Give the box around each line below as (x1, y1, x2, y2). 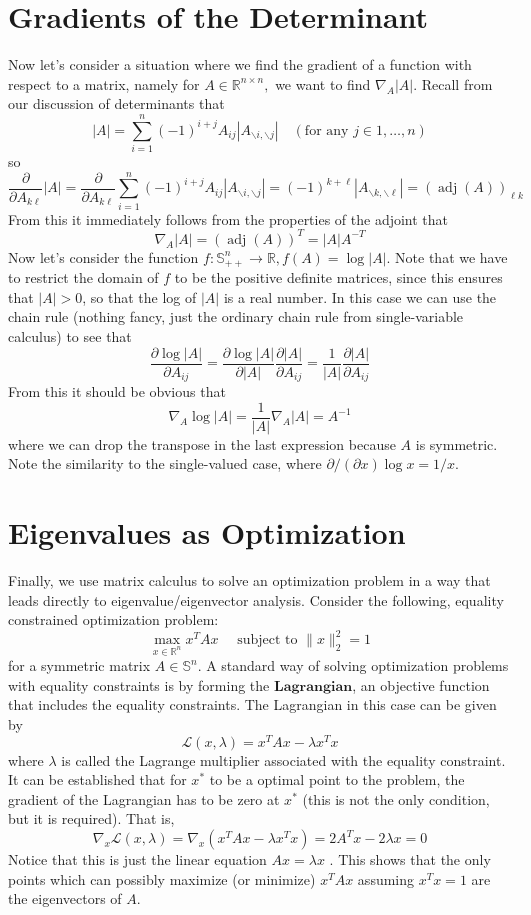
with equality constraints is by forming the (8, 674, 270, 695)
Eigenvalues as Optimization (8, 512, 406, 553)
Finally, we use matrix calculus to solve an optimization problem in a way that (8, 570, 491, 591)
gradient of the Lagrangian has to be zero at (8, 788, 280, 809)
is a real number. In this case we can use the (223, 286, 497, 307)
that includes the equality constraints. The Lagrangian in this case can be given (8, 694, 497, 715)
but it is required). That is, (8, 808, 175, 829)
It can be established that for (8, 769, 187, 790)
